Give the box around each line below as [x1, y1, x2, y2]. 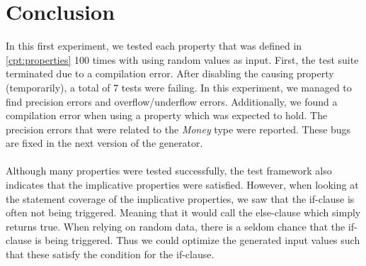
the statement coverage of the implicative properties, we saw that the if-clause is [6, 191, 355, 206]
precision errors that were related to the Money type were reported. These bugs [6, 121, 351, 136]
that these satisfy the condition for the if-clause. [6, 247, 215, 262]
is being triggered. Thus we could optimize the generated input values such [35, 233, 360, 248]
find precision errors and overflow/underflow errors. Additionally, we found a [6, 94, 338, 109]
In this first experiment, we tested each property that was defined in [6, 38, 302, 53]
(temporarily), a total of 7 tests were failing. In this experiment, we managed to [6, 79, 352, 94]
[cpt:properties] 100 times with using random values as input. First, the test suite [6, 52, 359, 67]
